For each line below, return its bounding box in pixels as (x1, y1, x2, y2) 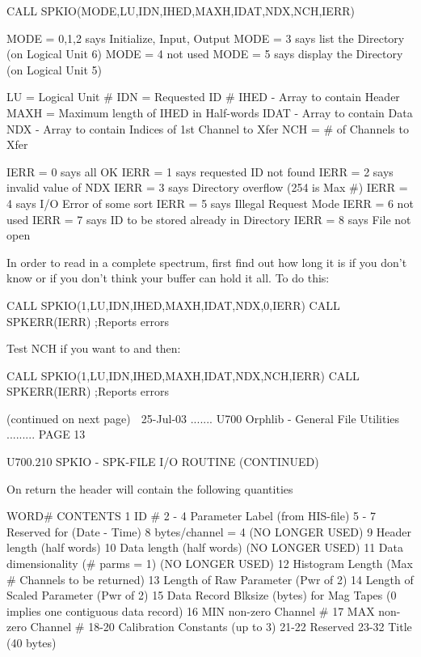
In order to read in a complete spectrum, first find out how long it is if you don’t (6, 253, 407, 270)
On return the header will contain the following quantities (6, 480, 293, 497)
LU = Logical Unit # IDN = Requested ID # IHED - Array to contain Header (6, 88, 400, 105)
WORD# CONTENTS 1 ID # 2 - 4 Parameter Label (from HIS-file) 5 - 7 (6, 507, 377, 524)
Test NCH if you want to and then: (6, 340, 181, 357)
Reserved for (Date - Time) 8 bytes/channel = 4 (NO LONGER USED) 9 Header (6, 523, 412, 540)
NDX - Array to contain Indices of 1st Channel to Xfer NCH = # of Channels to (6, 120, 409, 137)
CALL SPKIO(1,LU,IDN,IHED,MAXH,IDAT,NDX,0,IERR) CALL (6, 296, 340, 313)
